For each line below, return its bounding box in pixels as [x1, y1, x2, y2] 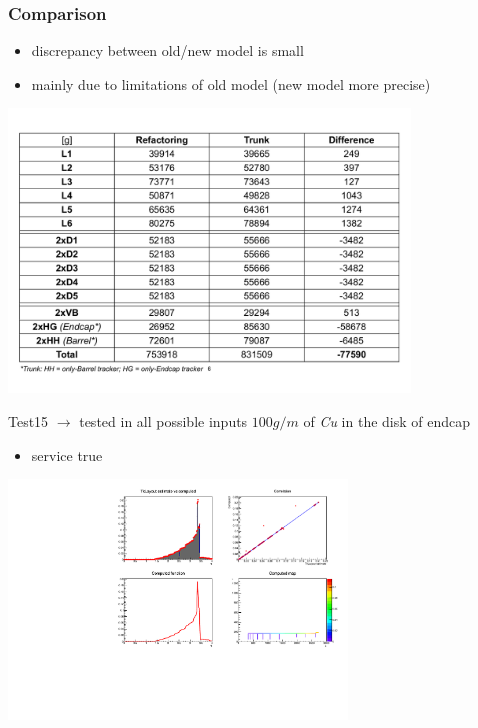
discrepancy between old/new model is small [31, 40, 304, 61]
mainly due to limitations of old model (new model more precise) [31, 73, 431, 94]
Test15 [8, 411, 49, 432]
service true [31, 444, 103, 465]
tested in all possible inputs [79, 411, 248, 432]
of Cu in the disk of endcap [303, 411, 471, 432]
